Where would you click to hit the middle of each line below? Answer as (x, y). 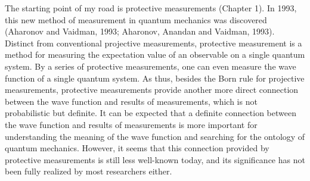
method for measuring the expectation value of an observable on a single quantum (155, 54)
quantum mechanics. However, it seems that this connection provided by (137, 148)
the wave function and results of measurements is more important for (131, 124)
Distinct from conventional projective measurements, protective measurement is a (154, 43)
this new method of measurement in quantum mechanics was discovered (136, 19)
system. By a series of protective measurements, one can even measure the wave (151, 66)
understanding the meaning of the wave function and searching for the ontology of (155, 136)
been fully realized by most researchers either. (89, 171)
